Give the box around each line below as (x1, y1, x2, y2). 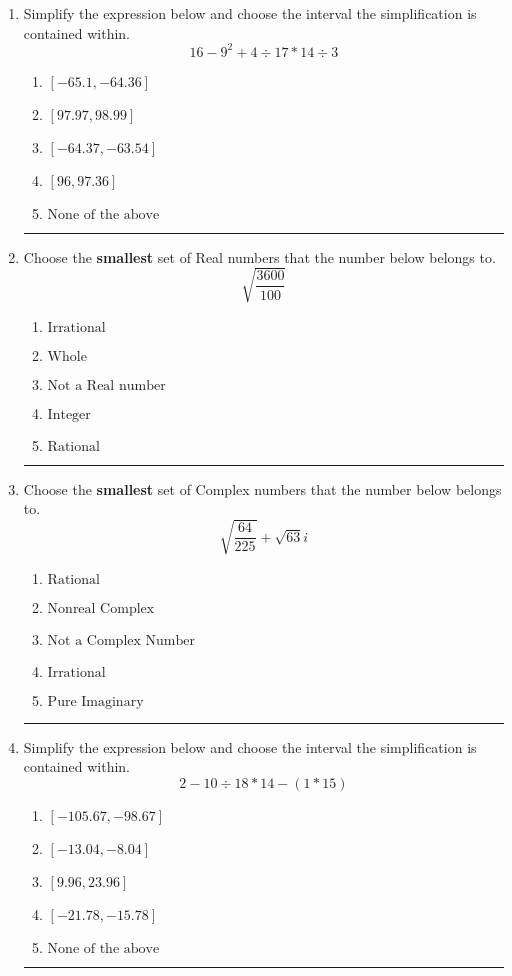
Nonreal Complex (47, 601, 155, 616)
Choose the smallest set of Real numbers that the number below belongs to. (23, 246, 496, 267)
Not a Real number (47, 378, 166, 393)
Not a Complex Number (47, 633, 195, 648)
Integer (47, 407, 91, 422)
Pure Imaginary (47, 694, 144, 709)
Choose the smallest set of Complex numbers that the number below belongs (23, 478, 502, 499)
